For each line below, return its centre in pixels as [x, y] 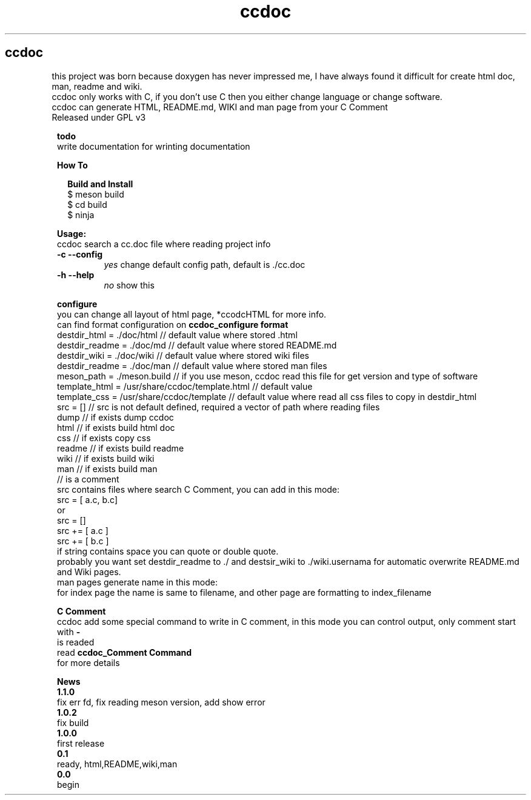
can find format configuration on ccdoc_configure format [173, 324]
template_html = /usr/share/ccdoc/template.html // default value [185, 386]
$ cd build [87, 204]
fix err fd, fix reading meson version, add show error [161, 702]
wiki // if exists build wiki [106, 458]
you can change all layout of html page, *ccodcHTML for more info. [192, 314]
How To [72, 165]
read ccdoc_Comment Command [125, 652]
